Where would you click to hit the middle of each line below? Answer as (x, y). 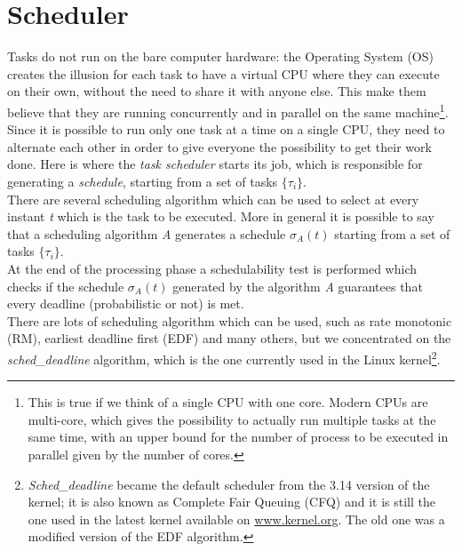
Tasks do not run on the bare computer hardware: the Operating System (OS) (220, 56)
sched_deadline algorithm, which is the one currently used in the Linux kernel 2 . (224, 357)
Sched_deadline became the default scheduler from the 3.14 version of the (229, 484)
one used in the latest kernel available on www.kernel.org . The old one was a (236, 519)
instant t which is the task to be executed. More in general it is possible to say (221, 216)
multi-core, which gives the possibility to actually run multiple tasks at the (232, 419)
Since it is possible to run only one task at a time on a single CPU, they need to (226, 129)
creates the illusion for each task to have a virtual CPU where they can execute (223, 73)
